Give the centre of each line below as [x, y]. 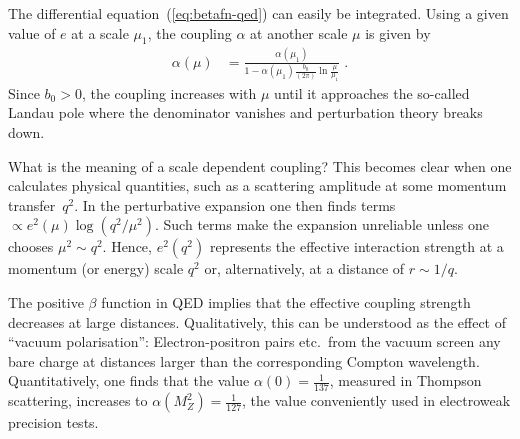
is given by [398, 32]
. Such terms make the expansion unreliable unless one [322, 224]
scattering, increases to [78, 400]
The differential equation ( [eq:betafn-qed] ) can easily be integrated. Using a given [258, 13]
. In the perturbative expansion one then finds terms [235, 204]
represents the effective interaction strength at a [356, 246]
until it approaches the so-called [372, 92]
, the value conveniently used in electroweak [376, 400]
